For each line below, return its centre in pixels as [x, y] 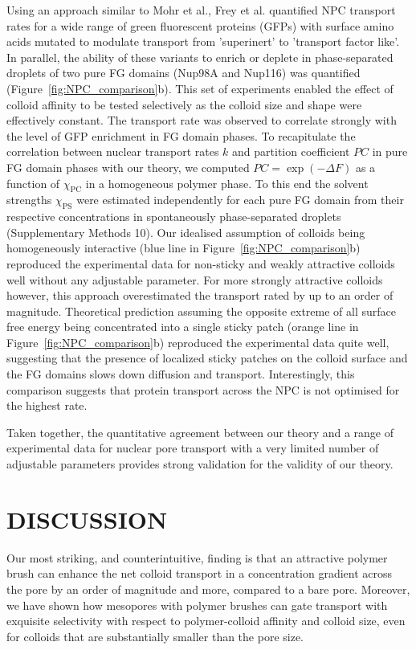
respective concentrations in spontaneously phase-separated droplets [174, 217]
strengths [29, 200]
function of [33, 183]
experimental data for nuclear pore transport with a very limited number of [193, 448]
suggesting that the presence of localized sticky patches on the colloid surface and [207, 358]
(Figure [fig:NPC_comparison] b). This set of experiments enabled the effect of [200, 88]
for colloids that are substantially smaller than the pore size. [155, 636]
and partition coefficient [291, 151]
